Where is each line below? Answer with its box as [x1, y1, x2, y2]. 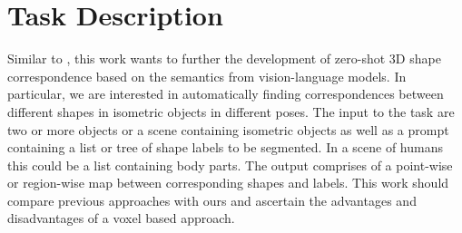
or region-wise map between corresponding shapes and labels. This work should [7, 173, 449, 192]
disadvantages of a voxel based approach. [7, 209, 235, 228]
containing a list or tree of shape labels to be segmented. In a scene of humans [7, 138, 443, 157]
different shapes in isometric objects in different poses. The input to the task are [7, 102, 455, 121]
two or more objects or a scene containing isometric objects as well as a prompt [7, 120, 449, 139]
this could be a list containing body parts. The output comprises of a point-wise [7, 155, 453, 174]
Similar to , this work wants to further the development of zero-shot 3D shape [7, 49, 441, 68]
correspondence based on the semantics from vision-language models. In [7, 66, 407, 85]
